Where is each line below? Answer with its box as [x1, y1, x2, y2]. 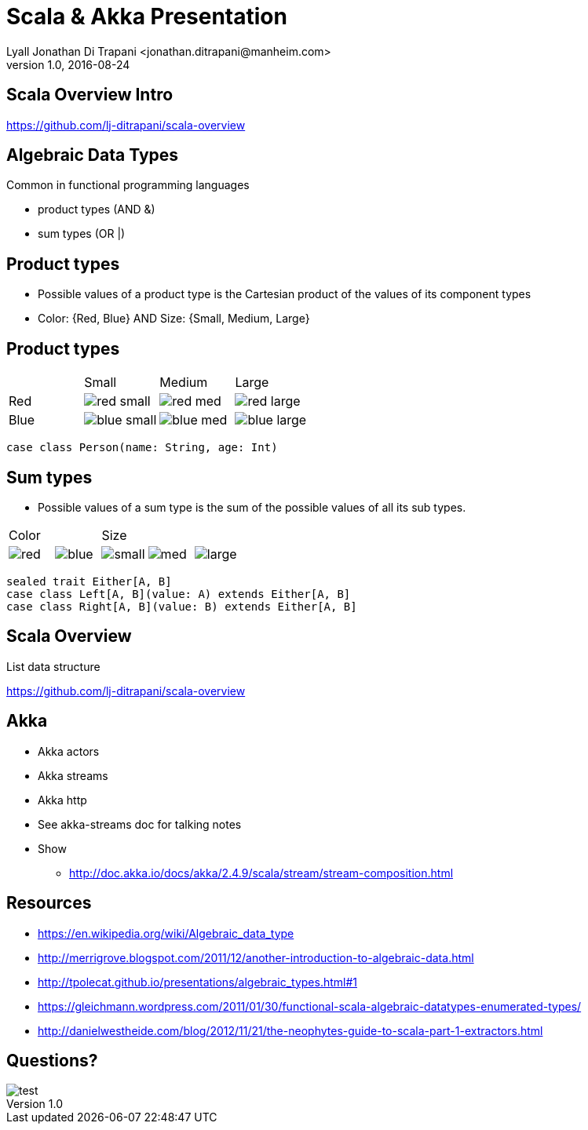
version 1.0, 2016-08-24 [6, 57, 130, 71]
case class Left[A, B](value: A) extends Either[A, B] [6, 587, 351, 600]
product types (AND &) [38, 202, 155, 217]
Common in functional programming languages [6, 178, 250, 192]
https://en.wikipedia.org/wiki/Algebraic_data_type [38, 926, 294, 940]
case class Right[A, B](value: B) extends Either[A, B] [6, 600, 357, 613]
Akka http [38, 793, 87, 807]
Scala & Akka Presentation [6, 3, 287, 30]
